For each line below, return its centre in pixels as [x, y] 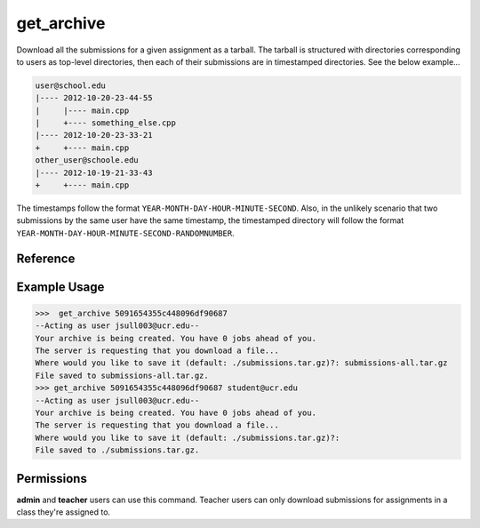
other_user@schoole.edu [87, 160]
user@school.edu [71, 85]
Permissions [52, 479]
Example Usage [60, 287]
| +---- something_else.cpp [106, 123]
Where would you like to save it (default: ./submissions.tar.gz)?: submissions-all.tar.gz [241, 363]
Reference [46, 258]
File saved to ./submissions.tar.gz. [117, 450]
